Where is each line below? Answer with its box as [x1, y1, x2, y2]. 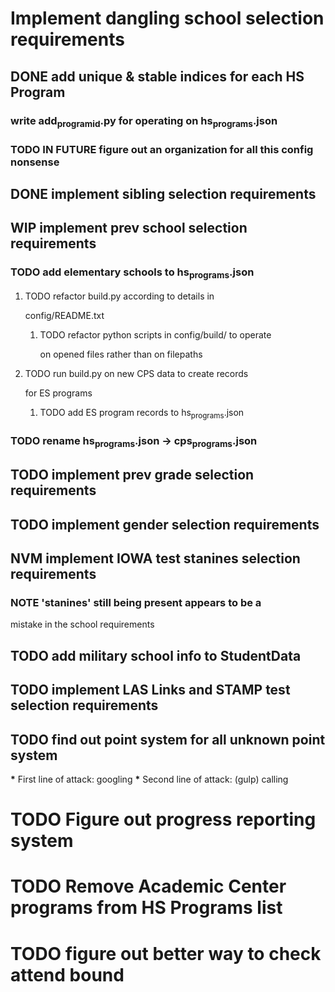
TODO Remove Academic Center [10, 875, 287, 898]
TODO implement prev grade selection [10, 467, 255, 484]
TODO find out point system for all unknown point [10, 731, 326, 748]
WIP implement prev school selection [10, 220, 248, 237]
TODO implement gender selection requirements [10, 516, 320, 533]
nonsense [10, 155, 60, 169]
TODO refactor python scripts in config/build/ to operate [39, 329, 272, 341]
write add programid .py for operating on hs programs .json [10, 113, 278, 129]
